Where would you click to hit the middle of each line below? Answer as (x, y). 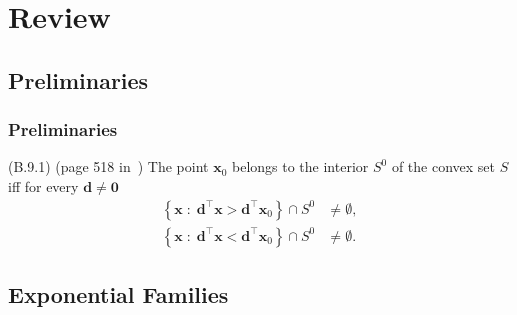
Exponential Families (118, 294)
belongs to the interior (300, 166)
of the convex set (443, 166)
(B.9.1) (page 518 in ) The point (108, 166)
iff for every (43, 185)
